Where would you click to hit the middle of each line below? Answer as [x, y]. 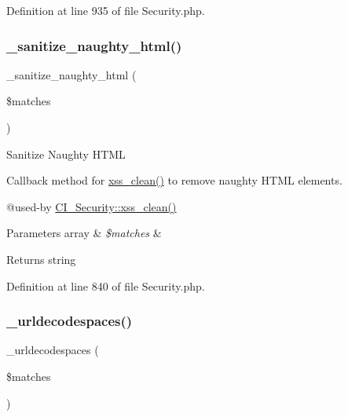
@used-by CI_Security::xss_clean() [92, 206]
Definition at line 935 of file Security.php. [106, 10]
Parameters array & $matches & [84, 233]
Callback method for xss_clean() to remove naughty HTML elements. [174, 180]
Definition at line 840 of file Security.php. [106, 285]
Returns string [41, 259]
